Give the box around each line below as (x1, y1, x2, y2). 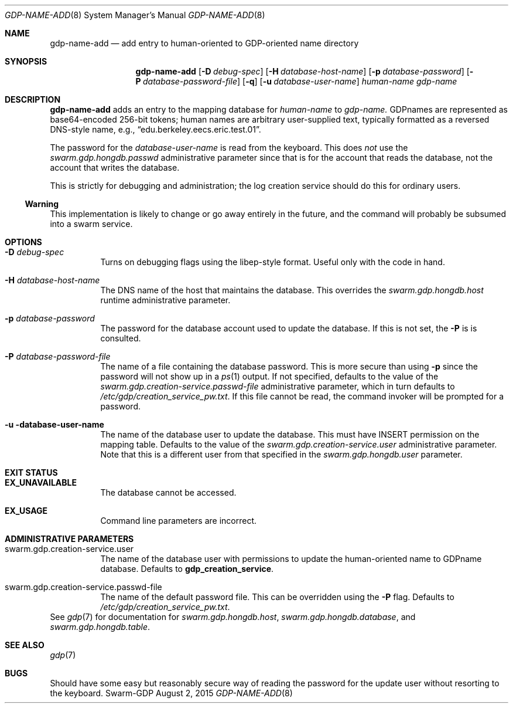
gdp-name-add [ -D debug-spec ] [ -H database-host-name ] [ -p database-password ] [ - (135, 66, 474, 76)
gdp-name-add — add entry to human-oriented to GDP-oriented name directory (50, 38, 359, 48)
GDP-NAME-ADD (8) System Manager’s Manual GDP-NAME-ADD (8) (5, 10, 265, 20)
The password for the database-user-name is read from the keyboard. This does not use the (50, 143, 408, 153)
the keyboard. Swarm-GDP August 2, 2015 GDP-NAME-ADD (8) (50, 688, 293, 698)
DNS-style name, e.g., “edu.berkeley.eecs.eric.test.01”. (50, 124, 261, 134)
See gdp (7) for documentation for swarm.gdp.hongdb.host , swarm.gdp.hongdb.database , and (50, 612, 416, 622)
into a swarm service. (50, 219, 133, 229)
